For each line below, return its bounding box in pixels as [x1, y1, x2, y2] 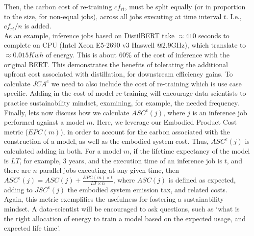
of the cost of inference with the [134, 49, 229, 59]
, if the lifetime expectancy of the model [129, 145, 250, 156]
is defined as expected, [168, 175, 236, 184]
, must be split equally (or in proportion [125, 1, 246, 11]
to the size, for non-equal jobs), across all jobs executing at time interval [4, 11, 222, 21]
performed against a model [4, 117, 84, 127]
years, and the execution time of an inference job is [69, 155, 223, 165]
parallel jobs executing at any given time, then [39, 165, 179, 175]
